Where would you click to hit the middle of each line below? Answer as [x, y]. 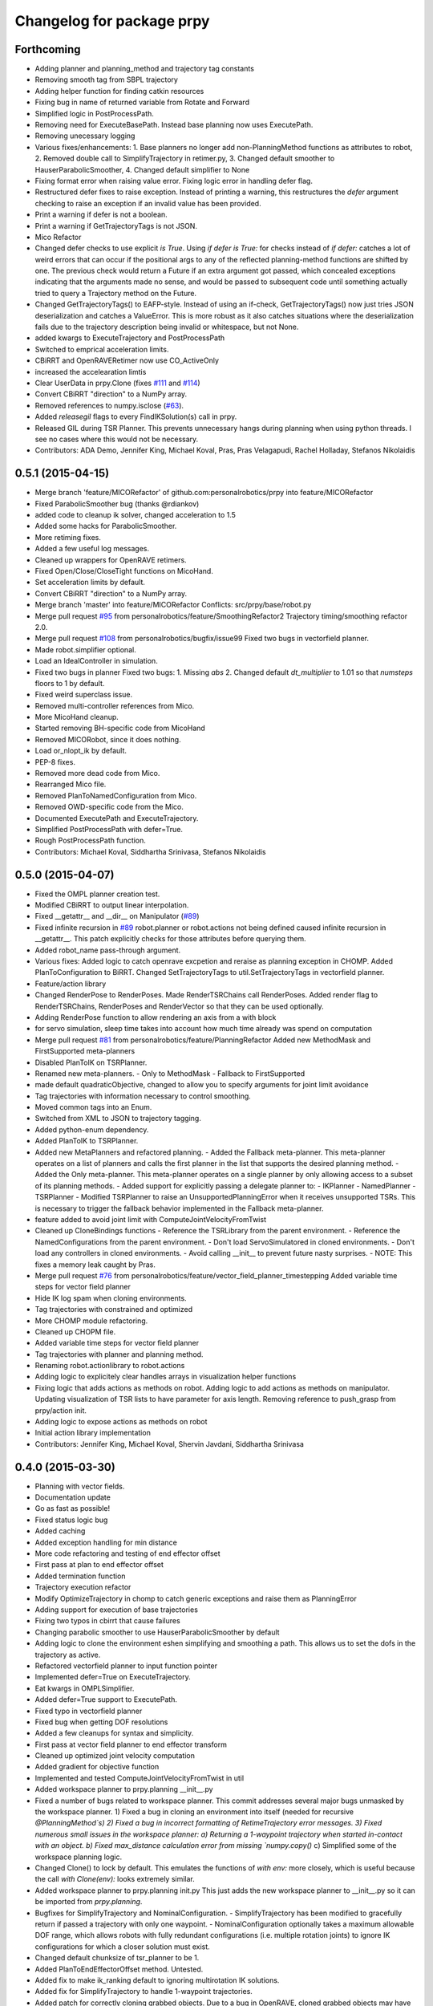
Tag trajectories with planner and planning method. [119, 1354]
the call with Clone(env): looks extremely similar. [115, 1879]
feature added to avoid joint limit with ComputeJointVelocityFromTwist [150, 1219]
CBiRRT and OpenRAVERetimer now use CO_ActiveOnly [127, 360]
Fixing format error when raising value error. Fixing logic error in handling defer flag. [174, 181]
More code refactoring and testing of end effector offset [127, 1553]
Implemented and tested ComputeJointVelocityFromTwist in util [140, 1778]
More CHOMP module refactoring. [91, 1321]
